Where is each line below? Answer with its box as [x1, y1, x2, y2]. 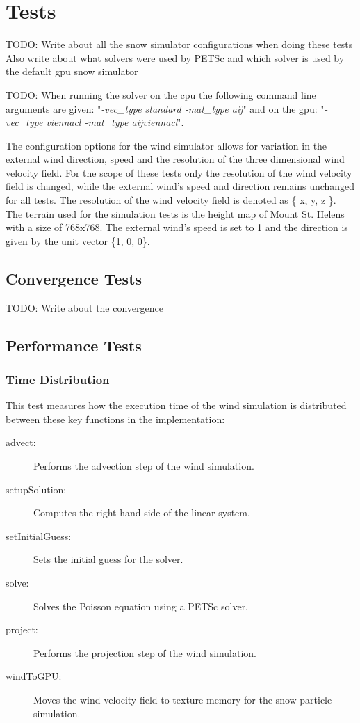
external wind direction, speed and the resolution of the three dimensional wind [6, 152, 345, 166]
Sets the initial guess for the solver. [33, 552, 183, 566]
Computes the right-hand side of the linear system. [33, 505, 250, 520]
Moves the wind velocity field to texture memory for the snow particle [33, 692, 332, 706]
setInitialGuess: [6, 528, 72, 543]
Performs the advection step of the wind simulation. [33, 459, 254, 473]
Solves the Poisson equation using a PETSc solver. [33, 598, 249, 613]
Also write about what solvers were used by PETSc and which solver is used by [6, 50, 345, 65]
